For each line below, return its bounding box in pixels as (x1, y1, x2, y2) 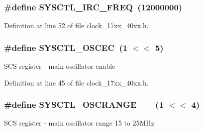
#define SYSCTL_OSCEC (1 (4, 41, 128, 53)
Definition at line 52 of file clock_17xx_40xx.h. (4, 20, 149, 31)
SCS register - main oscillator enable (4, 61, 115, 71)
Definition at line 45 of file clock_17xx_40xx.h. (4, 77, 149, 87)
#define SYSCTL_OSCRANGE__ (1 (4, 98, 164, 111)
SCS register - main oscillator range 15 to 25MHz (4, 118, 155, 128)
